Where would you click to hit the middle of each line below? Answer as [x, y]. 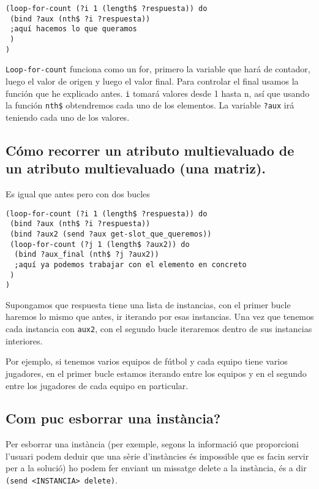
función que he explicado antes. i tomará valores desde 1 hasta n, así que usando [158, 93]
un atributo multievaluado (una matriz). [136, 168]
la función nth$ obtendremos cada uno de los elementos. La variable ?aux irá [150, 105]
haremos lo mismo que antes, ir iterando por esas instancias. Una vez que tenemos [160, 317]
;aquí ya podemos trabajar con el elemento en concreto [130, 264]
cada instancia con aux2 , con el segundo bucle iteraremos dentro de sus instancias [159, 329]
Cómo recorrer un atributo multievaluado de [150, 150]
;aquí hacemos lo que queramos [73, 29]
